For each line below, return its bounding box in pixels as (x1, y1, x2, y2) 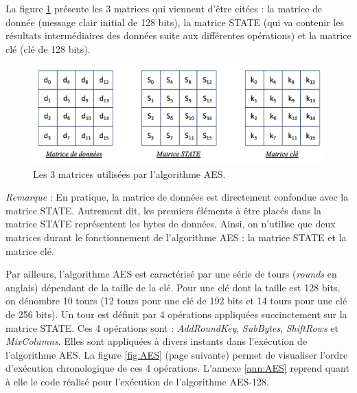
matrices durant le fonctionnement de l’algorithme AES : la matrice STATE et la (5, 230, 347, 245)
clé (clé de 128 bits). (5, 41, 91, 56)
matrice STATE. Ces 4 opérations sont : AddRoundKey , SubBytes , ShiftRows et (5, 320, 338, 335)
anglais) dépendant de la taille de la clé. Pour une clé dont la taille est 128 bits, (5, 280, 341, 294)
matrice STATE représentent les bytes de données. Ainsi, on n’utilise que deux (5, 216, 336, 231)
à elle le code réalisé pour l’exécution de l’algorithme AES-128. (5, 374, 269, 388)
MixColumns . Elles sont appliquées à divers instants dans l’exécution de (5, 334, 308, 348)
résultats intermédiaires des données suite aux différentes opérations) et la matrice (5, 28, 352, 43)
